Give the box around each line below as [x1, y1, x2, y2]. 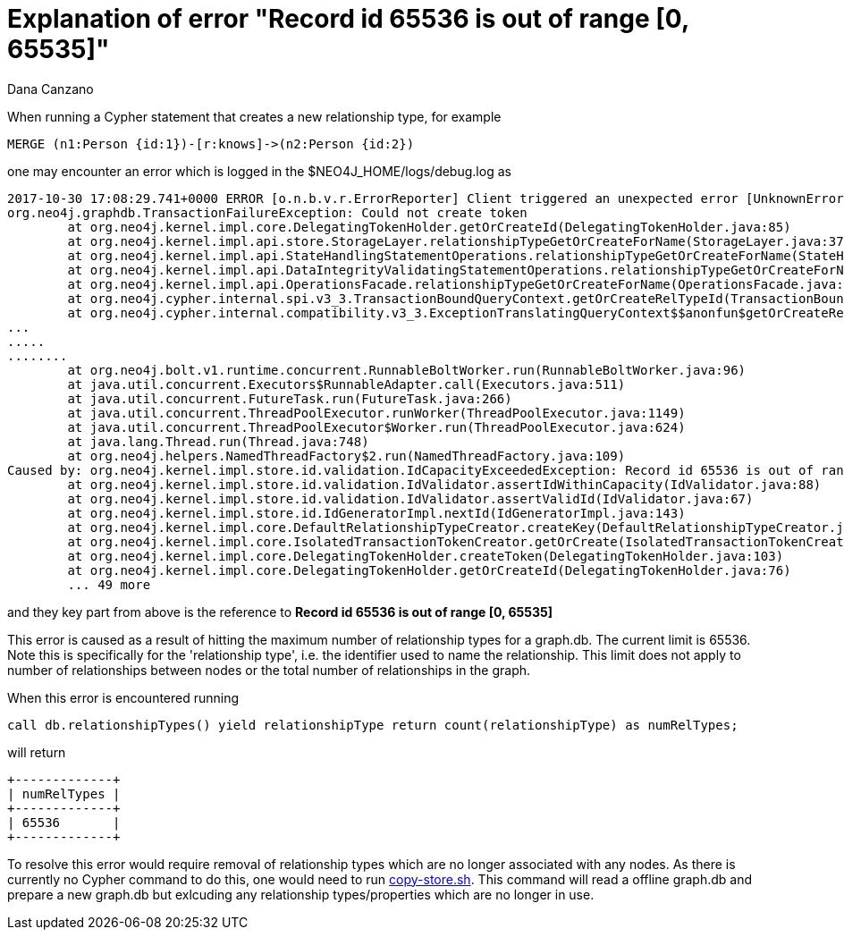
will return [7, 744, 66, 760]
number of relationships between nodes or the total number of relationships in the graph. [7, 662, 531, 678]
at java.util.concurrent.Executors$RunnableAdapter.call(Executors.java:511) [67, 376, 626, 392]
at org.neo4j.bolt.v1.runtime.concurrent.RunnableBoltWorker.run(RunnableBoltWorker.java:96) [67, 362, 747, 377]
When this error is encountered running [7, 689, 240, 705]
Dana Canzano [7, 80, 94, 97]
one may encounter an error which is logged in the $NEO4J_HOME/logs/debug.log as [7, 163, 511, 179]
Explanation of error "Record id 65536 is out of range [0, [7, 4, 689, 34]
